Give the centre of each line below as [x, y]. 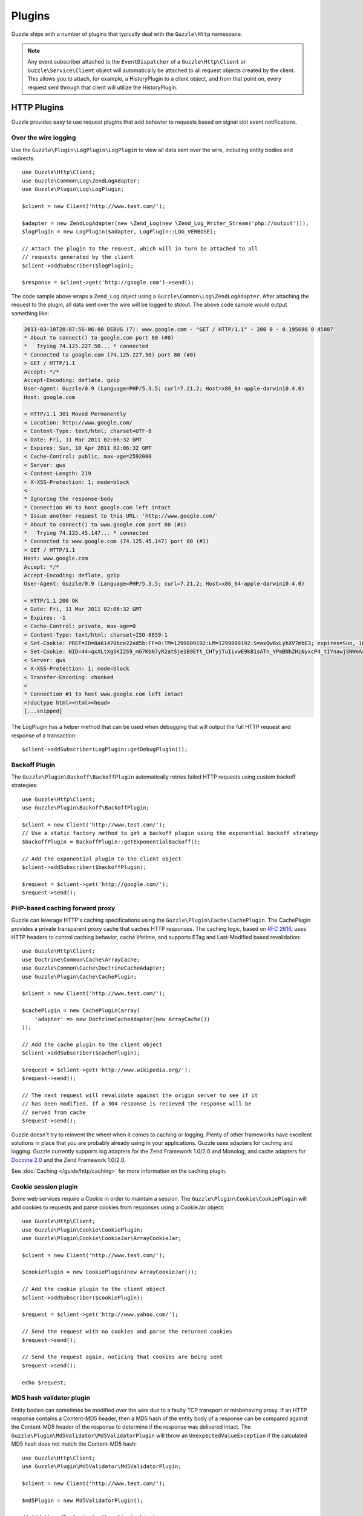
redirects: [23, 158]
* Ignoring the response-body [69, 499]
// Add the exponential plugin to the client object [102, 859]
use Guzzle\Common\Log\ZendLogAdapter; [81, 181]
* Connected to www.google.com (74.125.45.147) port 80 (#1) [116, 542]
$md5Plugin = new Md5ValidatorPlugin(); [83, 1500]
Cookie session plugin [44, 1187]
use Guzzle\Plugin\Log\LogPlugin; [73, 189]
